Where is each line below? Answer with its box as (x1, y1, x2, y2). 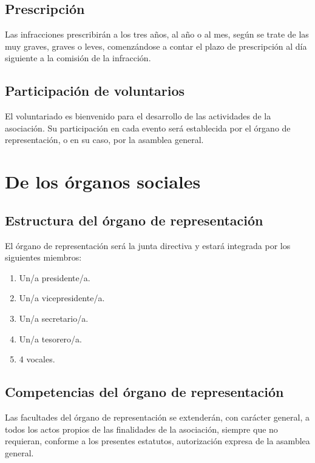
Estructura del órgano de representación (5, 210, 263, 229)
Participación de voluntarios (5, 81, 185, 100)
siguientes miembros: (5, 251, 82, 264)
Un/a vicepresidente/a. (19, 291, 105, 304)
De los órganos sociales (5, 169, 201, 194)
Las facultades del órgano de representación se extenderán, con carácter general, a (5, 410, 310, 423)
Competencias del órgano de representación (5, 382, 284, 401)
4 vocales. (19, 353, 55, 365)
